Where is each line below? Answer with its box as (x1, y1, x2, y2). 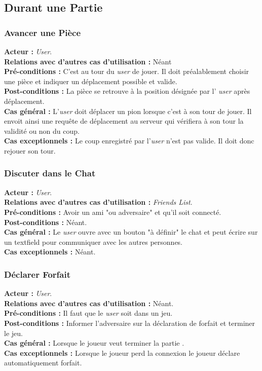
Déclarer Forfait (4, 268, 71, 280)
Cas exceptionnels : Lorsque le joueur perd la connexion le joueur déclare (4, 347, 240, 358)
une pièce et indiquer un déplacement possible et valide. (4, 76, 177, 86)
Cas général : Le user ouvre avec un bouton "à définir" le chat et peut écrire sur (4, 227, 258, 237)
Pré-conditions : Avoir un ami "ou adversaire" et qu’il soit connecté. (4, 206, 221, 217)
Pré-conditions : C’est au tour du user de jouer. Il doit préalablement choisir (4, 66, 249, 77)
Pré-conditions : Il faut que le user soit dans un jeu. (4, 308, 173, 318)
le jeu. (4, 327, 23, 338)
